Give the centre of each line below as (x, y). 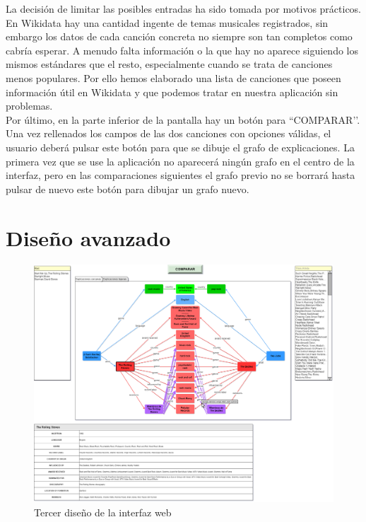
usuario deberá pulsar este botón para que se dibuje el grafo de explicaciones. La (180, 147)
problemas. (29, 106)
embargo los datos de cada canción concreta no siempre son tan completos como (179, 36)
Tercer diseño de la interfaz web (103, 512)
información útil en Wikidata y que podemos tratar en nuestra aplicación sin (172, 92)
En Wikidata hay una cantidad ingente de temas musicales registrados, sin (167, 22)
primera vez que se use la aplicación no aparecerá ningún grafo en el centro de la (180, 161)
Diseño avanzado (88, 237)
